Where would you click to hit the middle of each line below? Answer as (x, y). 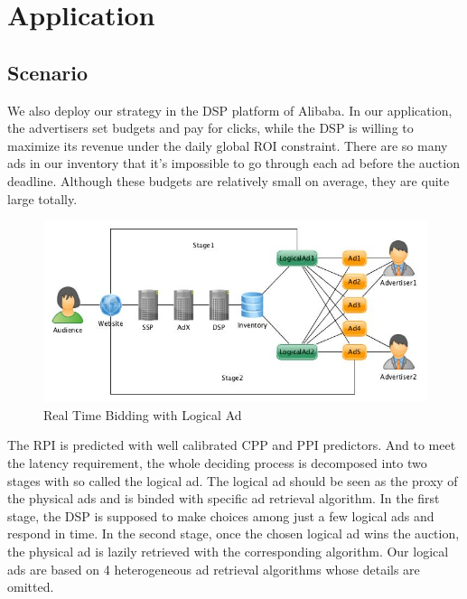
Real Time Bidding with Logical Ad (143, 414)
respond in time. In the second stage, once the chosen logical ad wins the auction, (233, 533)
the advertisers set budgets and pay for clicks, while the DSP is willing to (210, 128)
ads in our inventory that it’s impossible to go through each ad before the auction (233, 163)
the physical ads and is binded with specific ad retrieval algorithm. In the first (224, 498)
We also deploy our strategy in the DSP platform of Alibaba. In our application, (230, 110)
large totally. (42, 198)
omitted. (31, 587)
